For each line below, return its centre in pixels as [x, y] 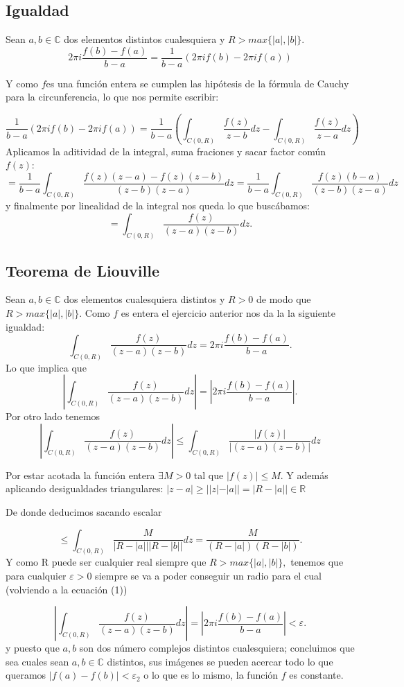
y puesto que [33, 648]
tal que [209, 475]
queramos [26, 675]
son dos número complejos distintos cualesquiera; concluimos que [217, 648]
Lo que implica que [46, 367]
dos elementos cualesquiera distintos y [144, 299]
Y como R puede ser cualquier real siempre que [106, 562]
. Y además [304, 475]
